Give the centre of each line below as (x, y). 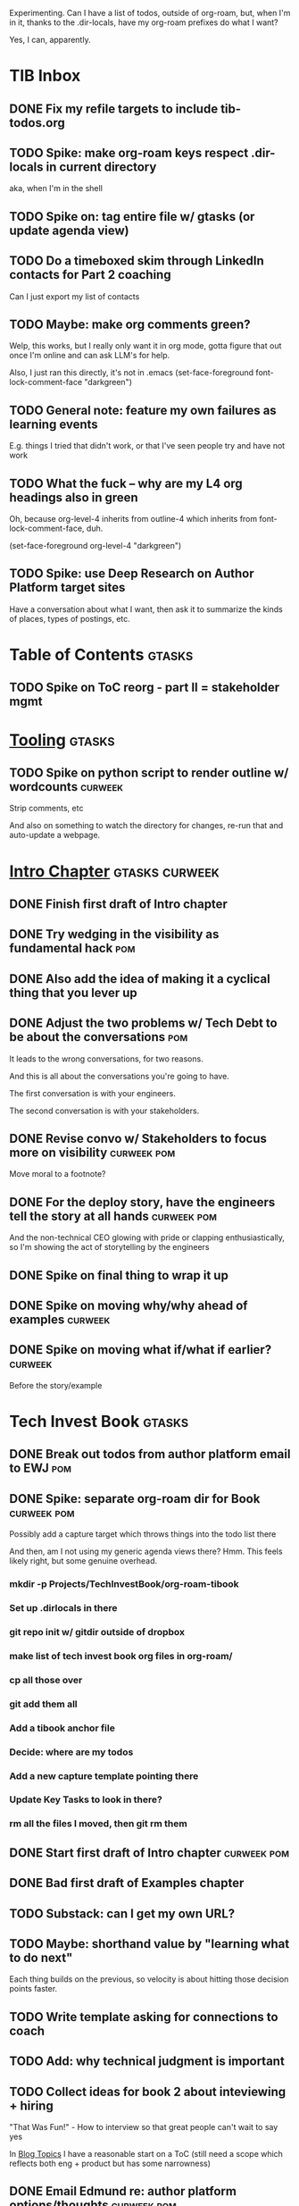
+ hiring (31, 2105)
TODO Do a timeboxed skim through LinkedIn (137, 261)
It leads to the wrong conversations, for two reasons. (106, 1059)
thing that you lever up (74, 992)
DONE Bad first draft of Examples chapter (127, 1883)
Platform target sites (67, 587)
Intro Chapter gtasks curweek (115, 871)
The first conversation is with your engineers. (93, 1093)
